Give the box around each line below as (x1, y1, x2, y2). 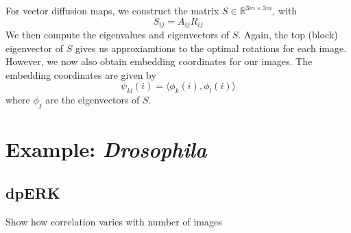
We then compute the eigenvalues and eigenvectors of (5, 27, 230, 42)
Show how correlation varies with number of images (5, 214, 222, 228)
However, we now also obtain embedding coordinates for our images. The (5, 54, 313, 69)
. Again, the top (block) (238, 27, 338, 42)
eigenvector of (5, 40, 64, 55)
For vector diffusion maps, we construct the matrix (5, 3, 219, 17)
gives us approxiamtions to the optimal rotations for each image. (75, 40, 347, 55)
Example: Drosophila (5, 135, 207, 164)
